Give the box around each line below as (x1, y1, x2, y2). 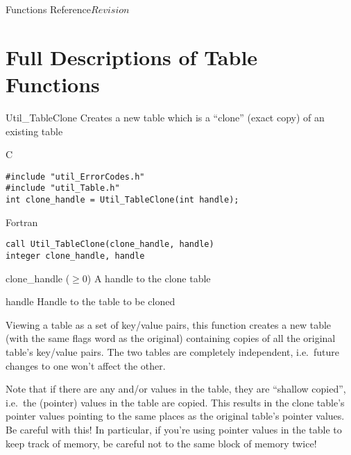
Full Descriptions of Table (6, 42, 258, 71)
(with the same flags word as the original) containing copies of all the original (6, 331, 336, 345)
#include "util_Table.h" (6, 183, 120, 194)
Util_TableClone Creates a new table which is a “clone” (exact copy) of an (6, 110, 325, 124)
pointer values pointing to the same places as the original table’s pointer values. (6, 409, 345, 423)
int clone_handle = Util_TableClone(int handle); (6, 195, 239, 205)
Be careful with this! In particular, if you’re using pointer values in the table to (6, 422, 342, 436)
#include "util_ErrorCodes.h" (6, 171, 145, 182)
